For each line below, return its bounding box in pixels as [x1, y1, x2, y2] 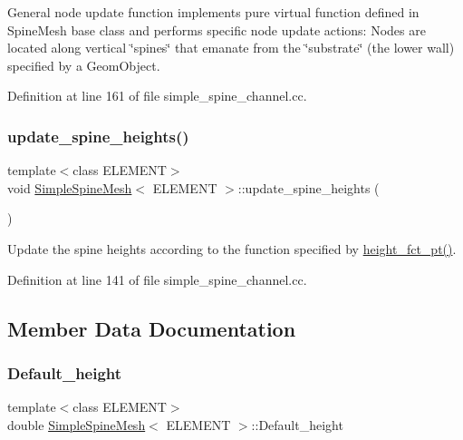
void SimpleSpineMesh [7, 178, 132, 197]
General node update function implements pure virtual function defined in [7, 3, 420, 21]
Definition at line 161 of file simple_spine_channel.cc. [7, 86, 307, 105]
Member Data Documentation [7, 314, 296, 342]
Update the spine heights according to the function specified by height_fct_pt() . [7, 239, 457, 258]
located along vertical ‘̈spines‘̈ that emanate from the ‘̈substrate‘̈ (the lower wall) [7, 38, 455, 57]
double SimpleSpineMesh [7, 415, 146, 434]
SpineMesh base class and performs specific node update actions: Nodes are [7, 20, 426, 39]
